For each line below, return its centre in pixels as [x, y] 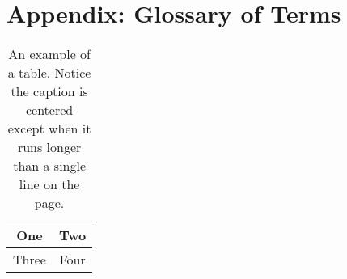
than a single [50, 166]
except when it [49, 129]
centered [49, 110]
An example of [49, 54]
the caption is [49, 91]
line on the [49, 184]
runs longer [49, 147]
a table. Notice [49, 73]
